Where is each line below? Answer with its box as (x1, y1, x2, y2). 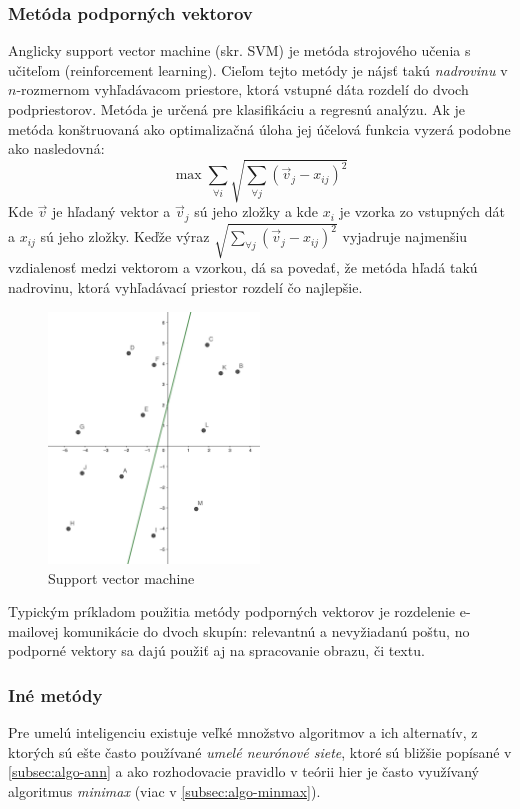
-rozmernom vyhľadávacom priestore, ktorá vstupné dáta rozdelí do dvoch (16, 79, 469, 100)
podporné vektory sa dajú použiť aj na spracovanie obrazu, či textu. (8, 640, 425, 661)
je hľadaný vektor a (52, 201, 171, 222)
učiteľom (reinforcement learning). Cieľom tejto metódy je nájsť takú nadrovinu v (8, 59, 508, 80)
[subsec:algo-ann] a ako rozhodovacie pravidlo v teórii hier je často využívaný (8, 761, 479, 782)
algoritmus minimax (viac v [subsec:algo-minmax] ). (8, 780, 321, 801)
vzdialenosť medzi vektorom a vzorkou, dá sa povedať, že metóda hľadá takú (8, 257, 478, 278)
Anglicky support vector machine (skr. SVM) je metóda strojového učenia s (8, 40, 471, 61)
